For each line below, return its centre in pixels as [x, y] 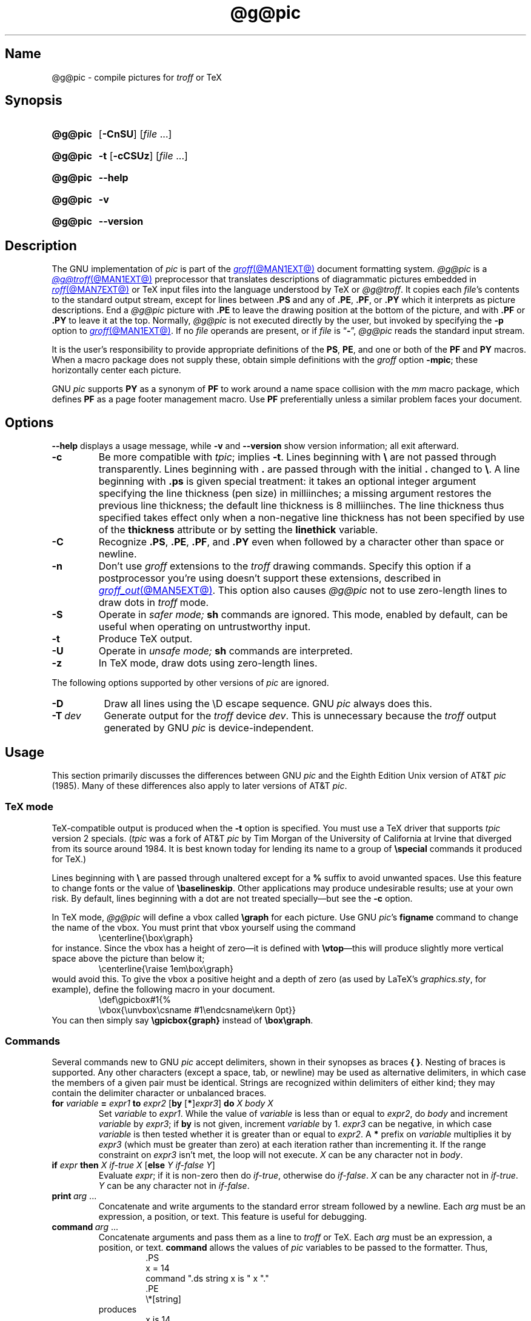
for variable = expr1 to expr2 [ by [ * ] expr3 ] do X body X [162, 1103]
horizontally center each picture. [116, 370]
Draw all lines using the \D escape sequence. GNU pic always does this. [268, 704]
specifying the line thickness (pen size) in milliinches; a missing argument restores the [295, 494]
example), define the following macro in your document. [163, 989]
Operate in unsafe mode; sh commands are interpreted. [225, 651]
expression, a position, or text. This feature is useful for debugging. [233, 1217]
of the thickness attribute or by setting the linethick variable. [238, 530]
